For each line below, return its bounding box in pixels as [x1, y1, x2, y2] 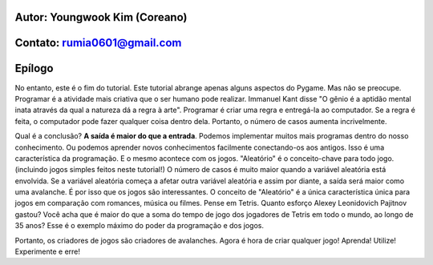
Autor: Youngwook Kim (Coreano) [14, 10, 188, 24]
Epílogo [14, 62, 54, 75]
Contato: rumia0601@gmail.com [14, 36, 182, 50]
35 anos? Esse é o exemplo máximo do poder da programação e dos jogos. [14, 221, 265, 231]
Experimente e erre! [14, 247, 80, 256]
